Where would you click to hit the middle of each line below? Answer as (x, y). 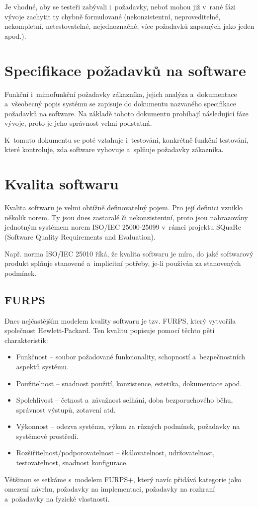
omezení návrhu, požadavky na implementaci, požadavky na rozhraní (110, 489)
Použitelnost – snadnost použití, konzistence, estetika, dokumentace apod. (129, 383)
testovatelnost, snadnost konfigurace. (72, 463)
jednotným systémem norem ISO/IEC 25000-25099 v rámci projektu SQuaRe (123, 227)
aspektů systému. (43, 366)
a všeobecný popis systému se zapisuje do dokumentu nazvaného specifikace (121, 104)
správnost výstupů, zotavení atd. (66, 409)
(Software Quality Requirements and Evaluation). (80, 236)
